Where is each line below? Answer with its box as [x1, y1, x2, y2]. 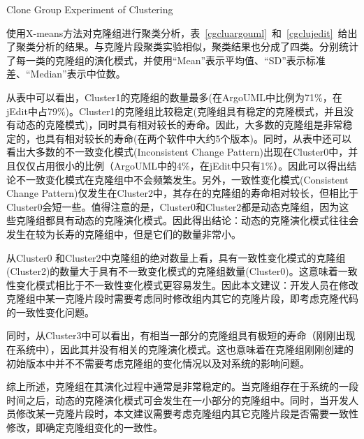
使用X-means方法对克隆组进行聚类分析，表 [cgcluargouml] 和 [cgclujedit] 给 [6, 25, 348, 40]
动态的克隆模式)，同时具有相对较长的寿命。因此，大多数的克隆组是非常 [15, 117, 343, 132]
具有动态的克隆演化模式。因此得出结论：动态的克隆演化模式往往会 [54, 213, 358, 228]
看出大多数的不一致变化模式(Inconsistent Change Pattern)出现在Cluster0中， [6, 144, 349, 159]
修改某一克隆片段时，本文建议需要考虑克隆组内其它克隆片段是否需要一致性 [15, 406, 358, 421]
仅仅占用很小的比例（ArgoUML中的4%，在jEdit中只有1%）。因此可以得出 [15, 158, 347, 172]
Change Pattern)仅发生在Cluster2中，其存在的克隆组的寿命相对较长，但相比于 [6, 186, 358, 200]
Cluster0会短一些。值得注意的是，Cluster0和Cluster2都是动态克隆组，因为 [6, 199, 340, 214]
